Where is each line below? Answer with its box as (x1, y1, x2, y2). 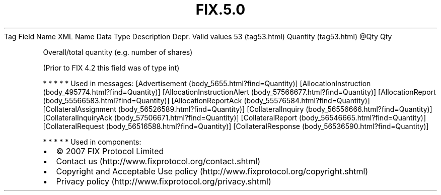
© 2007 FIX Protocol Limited (56, 146, 164, 156)
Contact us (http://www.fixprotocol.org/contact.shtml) (56, 156, 261, 166)
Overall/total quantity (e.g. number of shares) (43, 47, 193, 56)
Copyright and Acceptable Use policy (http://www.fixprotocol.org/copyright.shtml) (56, 166, 369, 176)
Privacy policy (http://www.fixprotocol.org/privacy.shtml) (56, 176, 271, 186)
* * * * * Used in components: (43, 137, 141, 146)
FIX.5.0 (195, 1, 246, 18)
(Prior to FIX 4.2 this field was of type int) (43, 63, 180, 72)
